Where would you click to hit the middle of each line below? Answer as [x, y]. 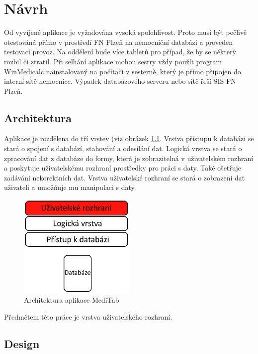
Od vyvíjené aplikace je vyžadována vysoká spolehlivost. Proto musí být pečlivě [126, 32]
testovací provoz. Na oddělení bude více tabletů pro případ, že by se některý [120, 52]
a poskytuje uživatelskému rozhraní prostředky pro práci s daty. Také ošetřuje [123, 168]
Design [22, 343]
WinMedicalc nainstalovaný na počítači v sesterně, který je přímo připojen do [123, 71]
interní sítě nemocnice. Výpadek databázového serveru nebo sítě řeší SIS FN [120, 81]
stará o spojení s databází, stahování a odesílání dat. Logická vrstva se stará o [123, 148]
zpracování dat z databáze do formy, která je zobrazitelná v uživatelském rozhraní [129, 158]
